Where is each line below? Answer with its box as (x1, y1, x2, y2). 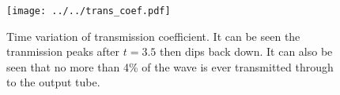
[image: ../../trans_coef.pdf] (6, 5, 171, 16)
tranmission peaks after (6, 43, 120, 60)
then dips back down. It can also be (159, 43, 333, 60)
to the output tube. (6, 74, 100, 90)
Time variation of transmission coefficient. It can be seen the (6, 27, 300, 44)
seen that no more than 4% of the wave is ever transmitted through (6, 58, 334, 75)
